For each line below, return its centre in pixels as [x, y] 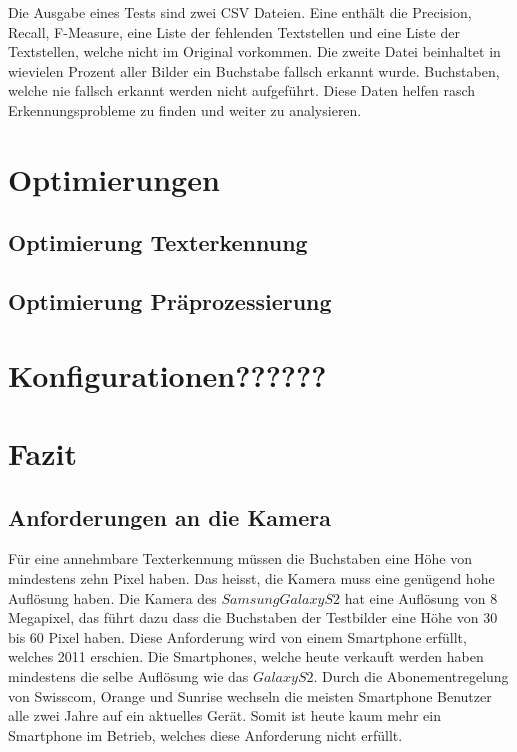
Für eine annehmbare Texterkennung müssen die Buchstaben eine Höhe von [240, 558]
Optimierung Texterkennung [158, 242]
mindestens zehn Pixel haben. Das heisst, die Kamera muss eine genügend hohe [251, 578]
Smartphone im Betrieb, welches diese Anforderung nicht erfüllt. [205, 734]
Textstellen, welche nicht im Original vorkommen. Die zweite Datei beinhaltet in [254, 51]
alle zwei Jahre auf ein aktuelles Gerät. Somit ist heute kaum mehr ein [224, 715]
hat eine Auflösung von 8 [421, 597]
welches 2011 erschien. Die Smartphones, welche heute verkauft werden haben [246, 656]
